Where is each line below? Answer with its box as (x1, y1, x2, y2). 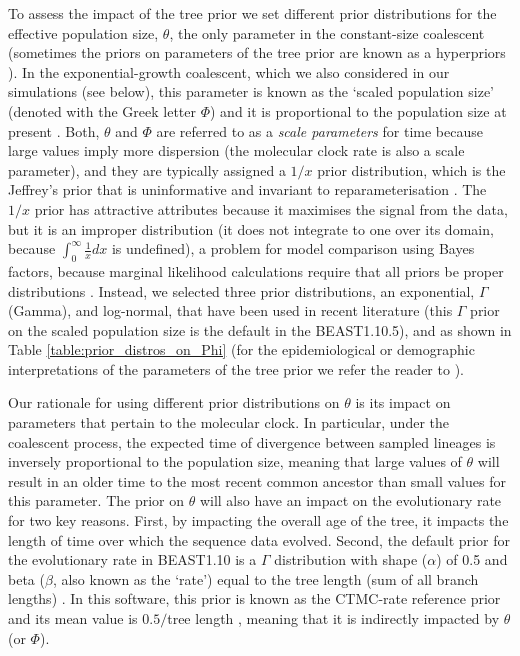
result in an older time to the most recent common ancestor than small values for (8, 470, 506, 491)
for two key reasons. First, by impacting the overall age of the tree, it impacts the (8, 510, 509, 531)
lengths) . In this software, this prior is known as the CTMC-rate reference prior (8, 588, 501, 609)
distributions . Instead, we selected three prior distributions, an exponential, (8, 280, 475, 301)
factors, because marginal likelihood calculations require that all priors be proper (8, 260, 504, 281)
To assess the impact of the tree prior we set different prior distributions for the (8, 3, 497, 23)
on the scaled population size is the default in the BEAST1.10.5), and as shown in (8, 319, 512, 340)
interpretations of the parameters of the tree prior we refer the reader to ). (8, 358, 464, 379)
